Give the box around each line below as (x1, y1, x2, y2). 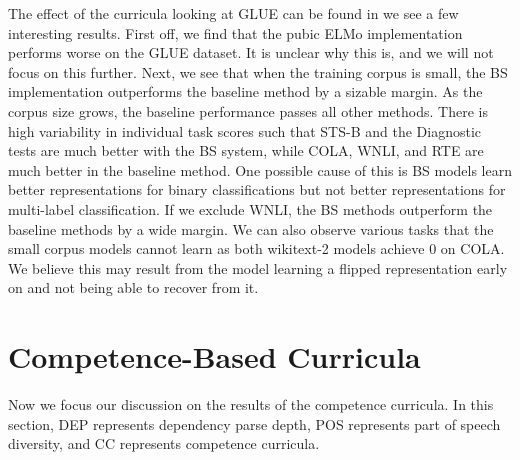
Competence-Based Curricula (8, 336, 421, 377)
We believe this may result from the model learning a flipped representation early (8, 257, 508, 278)
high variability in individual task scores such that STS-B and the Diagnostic (8, 120, 482, 141)
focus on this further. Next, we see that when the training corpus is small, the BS (8, 61, 508, 82)
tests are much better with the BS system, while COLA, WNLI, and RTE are (8, 140, 484, 161)
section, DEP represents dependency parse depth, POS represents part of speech (8, 413, 501, 434)
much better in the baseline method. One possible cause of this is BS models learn (8, 159, 512, 180)
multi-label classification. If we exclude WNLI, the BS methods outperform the (8, 198, 493, 219)
